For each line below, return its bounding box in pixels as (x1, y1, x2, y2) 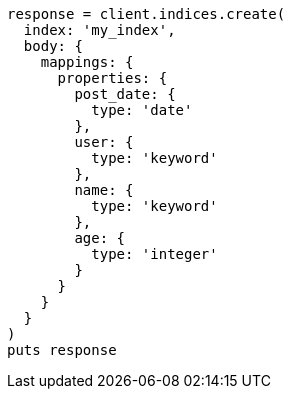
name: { (74, 182, 134, 198)
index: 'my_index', (23, 22, 176, 38)
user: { (74, 134, 134, 150)
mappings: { (40, 54, 134, 70)
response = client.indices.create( (7, 6, 286, 22)
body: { (23, 38, 83, 54)
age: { (74, 230, 126, 246)
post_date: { (74, 86, 176, 102)
